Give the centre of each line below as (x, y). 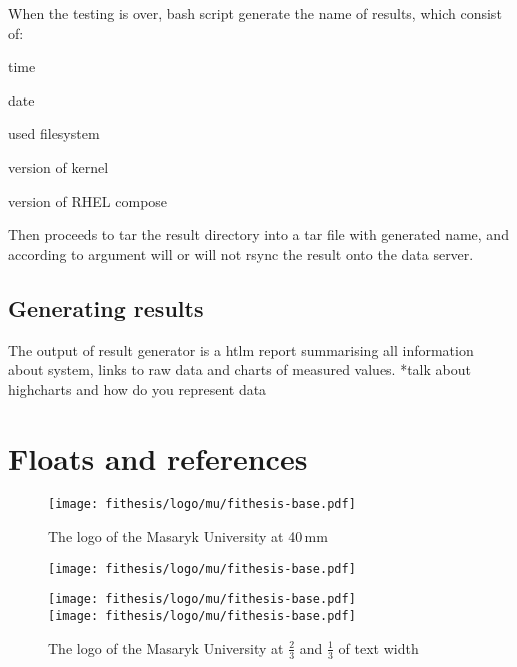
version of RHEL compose (88, 200)
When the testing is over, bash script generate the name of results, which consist (255, 13)
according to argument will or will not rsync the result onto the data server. (241, 253)
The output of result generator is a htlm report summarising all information (241, 349)
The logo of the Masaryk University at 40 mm (188, 536)
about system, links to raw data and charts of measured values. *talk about (239, 369)
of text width (378, 647)
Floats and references (158, 457)
